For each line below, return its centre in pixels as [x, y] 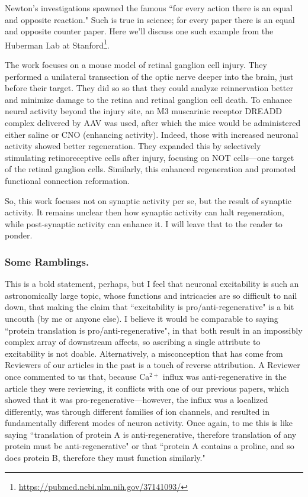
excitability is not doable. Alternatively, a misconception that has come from [144, 353]
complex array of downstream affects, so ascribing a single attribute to [133, 342]
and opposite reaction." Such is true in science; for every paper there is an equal [150, 19]
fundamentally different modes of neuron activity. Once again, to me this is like [149, 423]
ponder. [19, 235]
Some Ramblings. [47, 261]
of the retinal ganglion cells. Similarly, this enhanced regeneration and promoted [150, 169]
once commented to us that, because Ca [77, 376]
